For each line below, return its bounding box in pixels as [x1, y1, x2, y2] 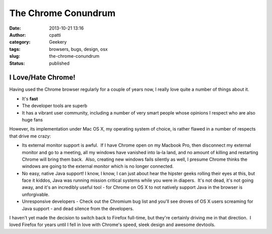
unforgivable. [22, 191, 50, 197]
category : [9, 39, 31, 45]
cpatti [49, 32, 61, 38]
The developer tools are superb [22, 103, 88, 109]
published [49, 60, 70, 66]
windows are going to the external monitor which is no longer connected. [22, 163, 174, 169]
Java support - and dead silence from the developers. [22, 205, 134, 211]
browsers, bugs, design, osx [49, 46, 108, 52]
